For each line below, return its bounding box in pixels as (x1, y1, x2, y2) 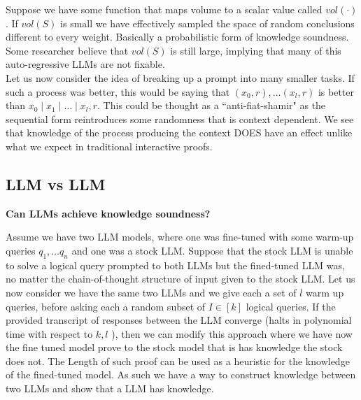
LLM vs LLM (6, 173, 106, 194)
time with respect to (6, 326, 93, 341)
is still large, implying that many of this (170, 43, 341, 57)
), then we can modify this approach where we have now (111, 326, 353, 341)
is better (318, 84, 355, 99)
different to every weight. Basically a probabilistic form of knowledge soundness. (6, 29, 349, 44)
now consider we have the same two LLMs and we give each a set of (6, 285, 297, 299)
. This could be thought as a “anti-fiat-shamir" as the (97, 98, 326, 113)
